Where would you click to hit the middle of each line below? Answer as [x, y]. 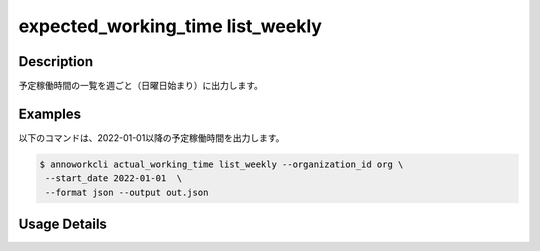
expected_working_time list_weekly [170, 26]
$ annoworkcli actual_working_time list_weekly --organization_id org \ [221, 164]
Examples [50, 113]
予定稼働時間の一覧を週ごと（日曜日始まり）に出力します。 [141, 86]
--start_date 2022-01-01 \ [114, 178]
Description [56, 61]
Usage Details [62, 224]
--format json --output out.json [127, 192]
